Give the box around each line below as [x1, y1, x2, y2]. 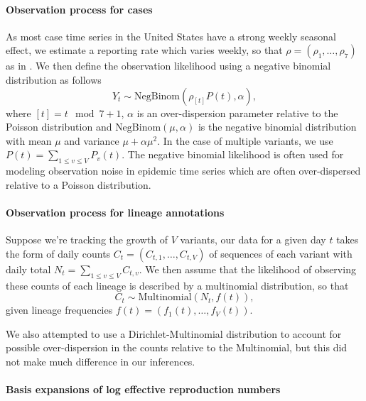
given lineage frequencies [6, 302, 113, 317]
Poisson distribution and [6, 119, 112, 134]
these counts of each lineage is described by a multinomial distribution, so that [6, 278, 349, 292]
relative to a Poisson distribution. [6, 177, 151, 192]
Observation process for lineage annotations [6, 204, 225, 219]
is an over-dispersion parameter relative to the [136, 105, 338, 120]
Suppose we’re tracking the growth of [6, 232, 168, 247]
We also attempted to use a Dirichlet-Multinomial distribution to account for [6, 326, 342, 341]
